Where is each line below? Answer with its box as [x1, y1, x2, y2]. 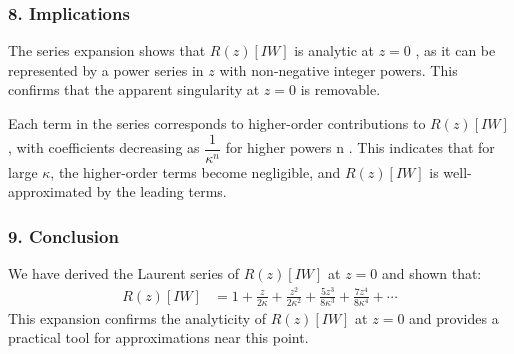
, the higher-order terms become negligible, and [50, 161, 341, 182]
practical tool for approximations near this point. [8, 327, 309, 348]
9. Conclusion [8, 223, 119, 248]
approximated [8, 181, 93, 202]
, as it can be [415, 40, 496, 61]
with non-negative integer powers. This [219, 59, 458, 80]
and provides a [409, 307, 499, 328]
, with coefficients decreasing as [8, 137, 200, 158]
